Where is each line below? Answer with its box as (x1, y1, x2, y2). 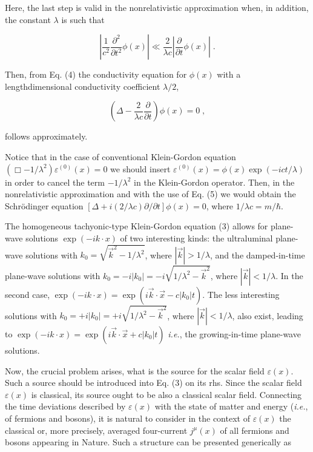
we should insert (110, 162, 171, 175)
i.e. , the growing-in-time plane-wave (168, 328, 301, 340)
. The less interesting (202, 288, 280, 300)
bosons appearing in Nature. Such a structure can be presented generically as (5, 436, 292, 448)
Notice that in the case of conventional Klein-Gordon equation (5, 150, 236, 163)
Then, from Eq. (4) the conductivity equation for (5, 68, 187, 81)
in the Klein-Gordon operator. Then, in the (134, 175, 295, 188)
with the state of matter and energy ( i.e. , (154, 400, 308, 413)
